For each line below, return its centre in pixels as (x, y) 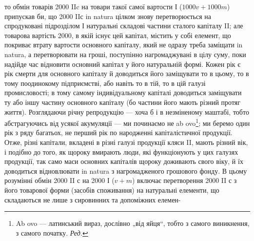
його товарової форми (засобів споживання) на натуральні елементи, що (112, 190)
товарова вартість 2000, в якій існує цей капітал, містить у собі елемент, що (118, 35)
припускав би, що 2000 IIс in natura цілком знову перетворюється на (108, 16)
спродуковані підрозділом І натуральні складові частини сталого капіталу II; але (124, 26)
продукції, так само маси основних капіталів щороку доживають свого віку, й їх (124, 161)
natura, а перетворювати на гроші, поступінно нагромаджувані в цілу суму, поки (125, 54)
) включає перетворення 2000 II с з (184, 180)
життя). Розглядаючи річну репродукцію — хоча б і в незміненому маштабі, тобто (127, 111)
